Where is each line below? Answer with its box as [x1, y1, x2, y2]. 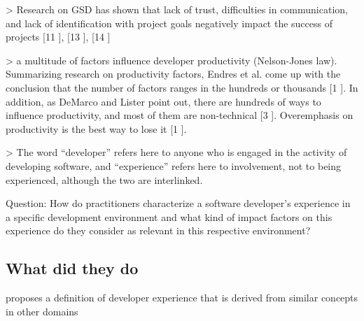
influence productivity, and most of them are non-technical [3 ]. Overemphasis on [6, 108, 353, 122]
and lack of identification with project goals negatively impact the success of [6, 15, 332, 30]
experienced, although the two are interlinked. [6, 172, 203, 187]
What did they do [6, 257, 139, 279]
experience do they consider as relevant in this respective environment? [6, 223, 311, 238]
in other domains [6, 304, 78, 318]
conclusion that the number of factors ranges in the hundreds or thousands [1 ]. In [6, 80, 358, 94]
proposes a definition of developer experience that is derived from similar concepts [6, 290, 358, 305]
